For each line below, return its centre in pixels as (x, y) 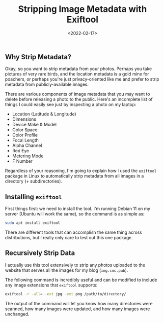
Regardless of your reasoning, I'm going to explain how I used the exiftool (81, 171)
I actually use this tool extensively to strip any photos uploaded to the (75, 265)
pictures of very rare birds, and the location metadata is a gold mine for (77, 74)
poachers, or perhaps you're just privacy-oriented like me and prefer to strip (82, 79)
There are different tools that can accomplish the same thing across (74, 232)
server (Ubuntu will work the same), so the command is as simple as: (75, 214)
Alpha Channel (27, 145)
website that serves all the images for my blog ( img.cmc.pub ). (67, 270)
